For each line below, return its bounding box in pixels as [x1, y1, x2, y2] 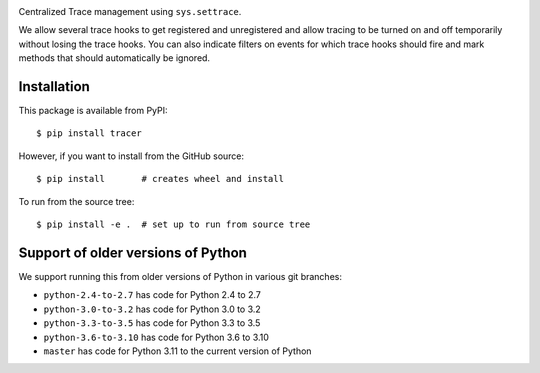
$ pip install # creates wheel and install [36, 173, 285, 185]
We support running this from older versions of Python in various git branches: [18, 270, 342, 282]
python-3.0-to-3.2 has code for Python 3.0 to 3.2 [43, 303, 262, 315]
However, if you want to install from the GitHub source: [18, 150, 245, 162]
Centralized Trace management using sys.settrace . [18, 6, 242, 17]
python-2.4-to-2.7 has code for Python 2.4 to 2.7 [43, 289, 262, 301]
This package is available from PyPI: [18, 105, 168, 117]
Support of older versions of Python [18, 244, 247, 261]
